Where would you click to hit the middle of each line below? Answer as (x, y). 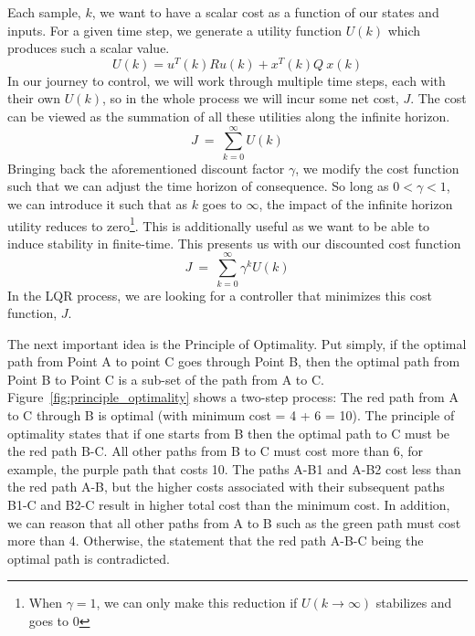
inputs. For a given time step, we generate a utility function (174, 30)
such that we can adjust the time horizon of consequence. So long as (198, 186)
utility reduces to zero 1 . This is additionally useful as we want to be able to (219, 224)
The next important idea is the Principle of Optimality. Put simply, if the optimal (237, 343)
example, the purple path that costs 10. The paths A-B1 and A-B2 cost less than (234, 468)
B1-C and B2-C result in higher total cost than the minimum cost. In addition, (229, 505)
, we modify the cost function (377, 168)
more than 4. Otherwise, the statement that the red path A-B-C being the (216, 541)
